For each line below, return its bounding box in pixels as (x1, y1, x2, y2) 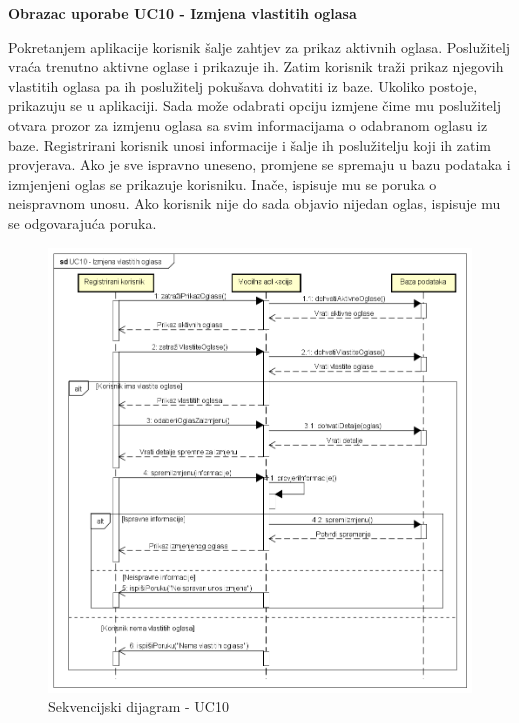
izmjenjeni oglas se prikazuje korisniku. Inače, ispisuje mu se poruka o (8, 173, 437, 194)
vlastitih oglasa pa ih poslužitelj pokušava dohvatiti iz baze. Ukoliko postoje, (8, 75, 478, 96)
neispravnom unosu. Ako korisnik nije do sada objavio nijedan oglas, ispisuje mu (8, 193, 501, 214)
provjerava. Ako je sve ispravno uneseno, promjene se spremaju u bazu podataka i (8, 154, 511, 175)
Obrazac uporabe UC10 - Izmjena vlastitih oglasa (8, 3, 357, 23)
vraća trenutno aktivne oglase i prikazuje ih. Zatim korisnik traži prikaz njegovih (8, 56, 504, 77)
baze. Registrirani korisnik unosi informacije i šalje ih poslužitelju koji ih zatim (8, 134, 491, 155)
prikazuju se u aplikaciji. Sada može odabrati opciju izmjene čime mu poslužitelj (8, 95, 501, 116)
